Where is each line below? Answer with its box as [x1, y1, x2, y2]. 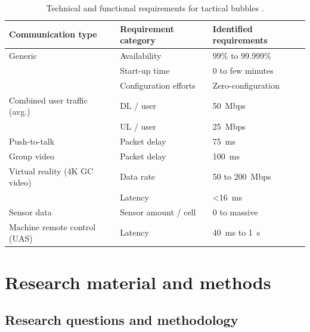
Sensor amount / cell [120, 205, 196, 218]
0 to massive [212, 205, 258, 218]
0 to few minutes [212, 64, 274, 76]
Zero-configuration [212, 79, 280, 91]
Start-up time [120, 64, 170, 76]
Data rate [120, 170, 156, 183]
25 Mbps [212, 120, 246, 132]
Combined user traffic [9, 93, 88, 106]
